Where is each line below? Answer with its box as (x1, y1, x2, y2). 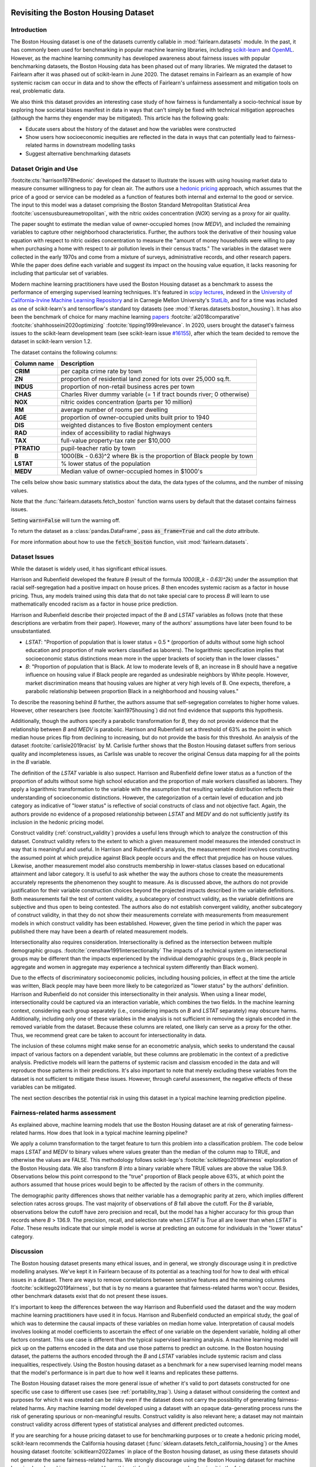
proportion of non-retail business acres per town (60, 383, 195, 391)
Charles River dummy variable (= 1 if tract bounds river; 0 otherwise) (60, 390, 250, 398)
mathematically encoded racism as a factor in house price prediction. (11, 600, 178, 607)
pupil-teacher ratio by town (60, 444, 136, 452)
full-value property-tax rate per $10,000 (60, 437, 171, 445)
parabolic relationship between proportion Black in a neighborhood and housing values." (25, 688, 239, 695)
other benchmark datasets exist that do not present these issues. (11, 1293, 168, 1300)
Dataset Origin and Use (11, 164, 78, 173)
